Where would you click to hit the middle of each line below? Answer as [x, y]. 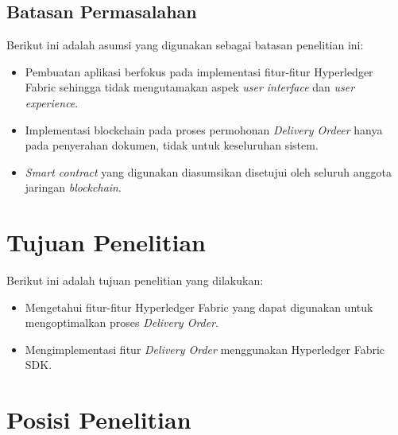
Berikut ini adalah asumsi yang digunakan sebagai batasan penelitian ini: [185, 45]
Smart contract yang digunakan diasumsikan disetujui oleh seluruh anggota [208, 171]
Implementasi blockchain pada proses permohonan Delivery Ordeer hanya [204, 129]
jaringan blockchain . [73, 187]
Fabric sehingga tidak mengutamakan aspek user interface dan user [190, 87]
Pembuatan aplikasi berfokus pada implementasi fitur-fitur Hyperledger [199, 71]
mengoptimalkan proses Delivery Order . [122, 322]
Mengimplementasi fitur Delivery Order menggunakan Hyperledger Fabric [205, 349]
